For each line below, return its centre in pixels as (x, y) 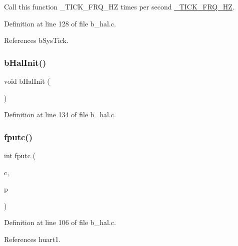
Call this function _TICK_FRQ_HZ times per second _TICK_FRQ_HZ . (119, 6)
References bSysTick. (36, 40)
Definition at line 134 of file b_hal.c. (60, 115)
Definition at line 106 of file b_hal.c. (60, 222)
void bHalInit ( (27, 81)
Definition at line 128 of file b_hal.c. (60, 23)
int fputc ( (20, 155)
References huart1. (32, 239)
